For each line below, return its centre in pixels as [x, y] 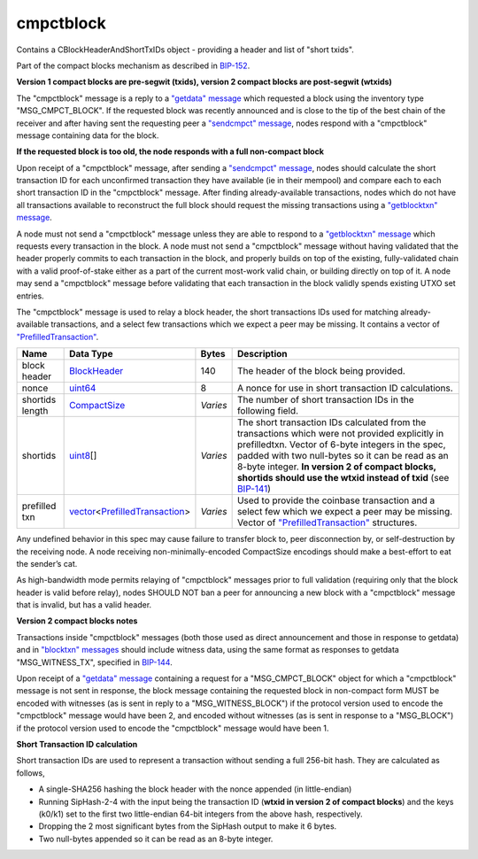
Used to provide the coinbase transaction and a [336, 500]
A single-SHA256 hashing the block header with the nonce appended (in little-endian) [195, 789]
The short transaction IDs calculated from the [332, 422]
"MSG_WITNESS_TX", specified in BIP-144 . [94, 662]
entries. [30, 296]
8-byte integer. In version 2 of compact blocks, [337, 467]
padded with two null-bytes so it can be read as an [343, 456]
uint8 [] [83, 456]
